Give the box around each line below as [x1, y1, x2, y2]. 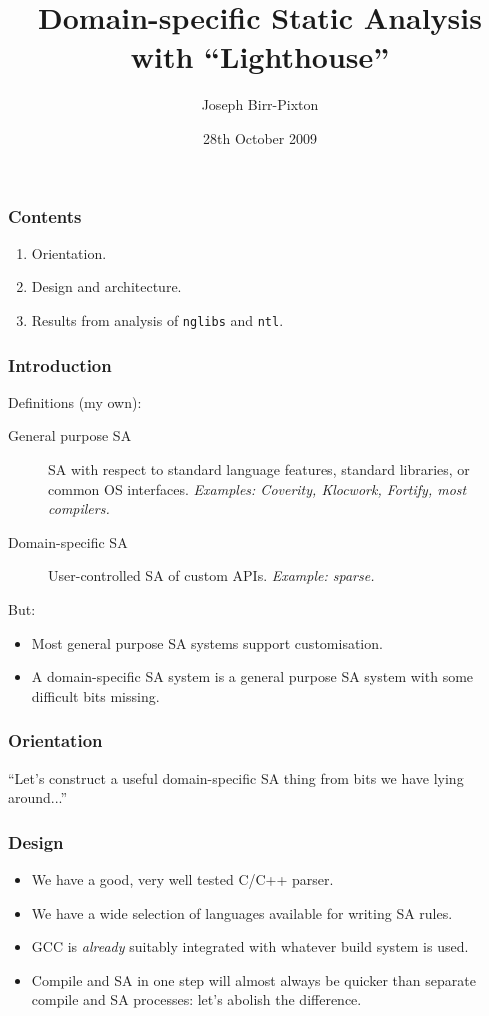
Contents [8, 203, 82, 228]
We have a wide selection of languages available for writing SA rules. [31, 902, 453, 923]
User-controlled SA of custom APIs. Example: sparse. [48, 565, 375, 586]
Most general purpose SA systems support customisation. [31, 632, 383, 653]
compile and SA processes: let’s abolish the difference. [31, 989, 362, 1010]
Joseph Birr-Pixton [201, 94, 319, 115]
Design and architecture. [31, 276, 182, 297]
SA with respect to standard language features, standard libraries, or [48, 459, 470, 480]
